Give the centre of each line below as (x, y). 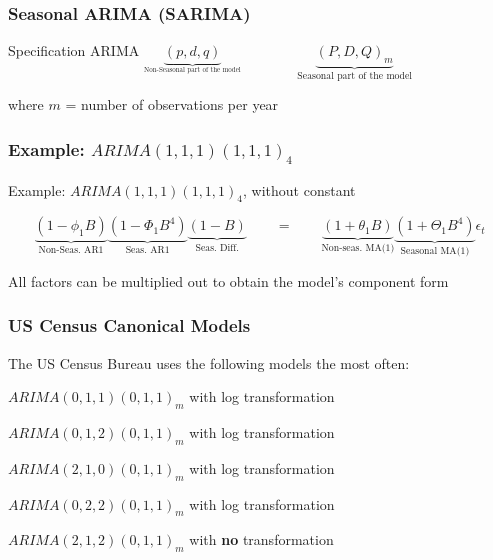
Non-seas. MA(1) (358, 248)
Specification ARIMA (74, 50)
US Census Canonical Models (129, 325)
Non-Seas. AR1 (71, 250)
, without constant (299, 189)
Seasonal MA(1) (435, 251)
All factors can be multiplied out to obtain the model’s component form (228, 280)
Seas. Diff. (217, 248)
